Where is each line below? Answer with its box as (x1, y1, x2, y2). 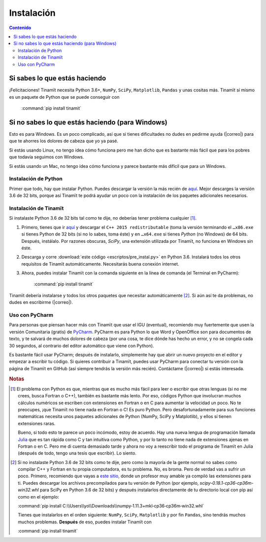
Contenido (9, 25, 32, 31)
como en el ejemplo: (18, 494, 59, 500)
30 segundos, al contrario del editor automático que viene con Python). (9, 343, 154, 348)
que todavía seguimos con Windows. (9, 154, 84, 160)
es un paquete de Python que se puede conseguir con (9, 94, 120, 100)
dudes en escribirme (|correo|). (9, 299, 73, 306)
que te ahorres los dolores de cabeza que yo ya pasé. (9, 138, 118, 144)
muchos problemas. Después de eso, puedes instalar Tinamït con (18, 519, 152, 525)
